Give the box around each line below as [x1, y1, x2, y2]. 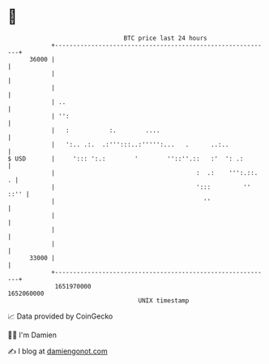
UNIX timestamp [138, 296, 190, 305]
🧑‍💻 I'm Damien [7, 330, 58, 340]
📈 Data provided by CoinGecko [7, 311, 113, 321]
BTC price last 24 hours [123, 34, 207, 42]
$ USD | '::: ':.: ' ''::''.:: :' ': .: [7, 154, 244, 163]
